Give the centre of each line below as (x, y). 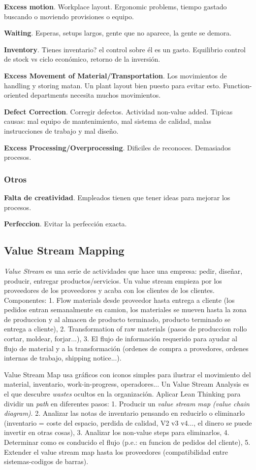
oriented (16, 95)
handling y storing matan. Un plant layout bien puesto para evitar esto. (112, 85)
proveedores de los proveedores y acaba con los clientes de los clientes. (109, 290)
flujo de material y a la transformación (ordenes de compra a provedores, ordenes (126, 348)
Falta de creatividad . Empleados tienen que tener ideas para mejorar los (117, 197)
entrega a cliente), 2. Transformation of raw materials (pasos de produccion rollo (126, 329)
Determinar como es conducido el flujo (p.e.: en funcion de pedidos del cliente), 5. (127, 442)
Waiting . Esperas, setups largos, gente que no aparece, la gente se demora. (118, 33)
